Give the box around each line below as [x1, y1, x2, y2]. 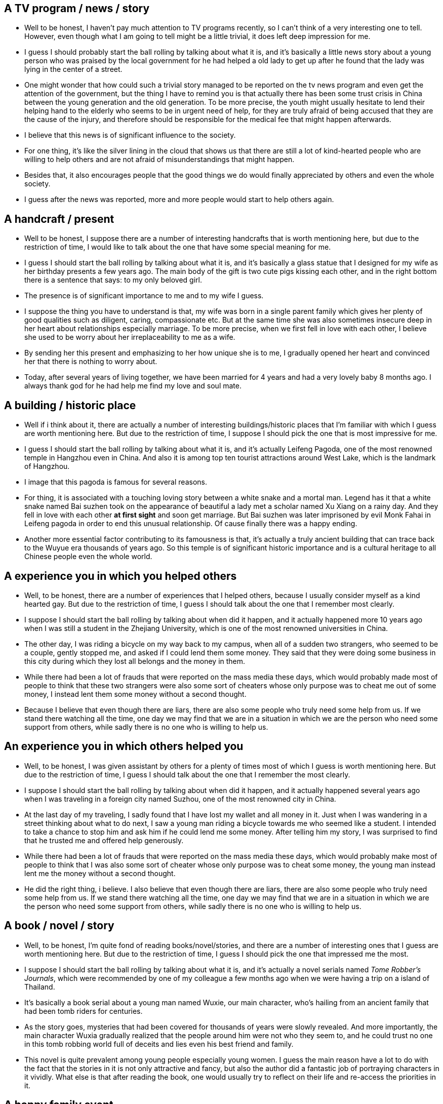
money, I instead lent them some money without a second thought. [24, 689, 247, 698]
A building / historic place [4, 399, 136, 412]
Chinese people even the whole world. [24, 552, 152, 561]
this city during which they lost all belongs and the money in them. [24, 656, 246, 665]
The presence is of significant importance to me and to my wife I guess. [24, 291, 264, 300]
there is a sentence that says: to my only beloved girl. [24, 275, 202, 285]
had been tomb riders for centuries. [24, 1006, 143, 1015]
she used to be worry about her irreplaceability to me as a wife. [24, 333, 235, 342]
